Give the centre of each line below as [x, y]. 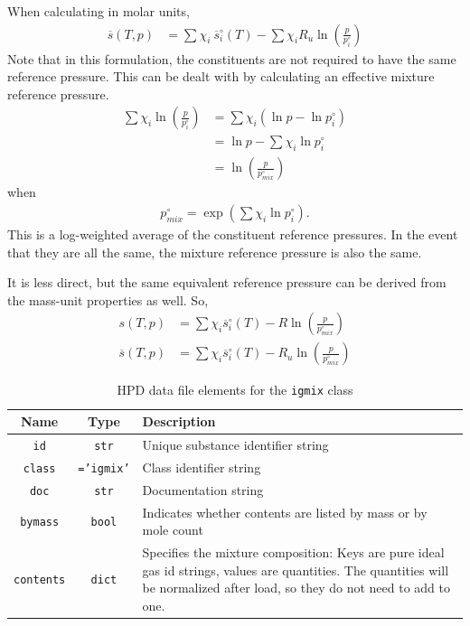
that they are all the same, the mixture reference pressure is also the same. [215, 252]
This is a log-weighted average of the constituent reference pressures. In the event [233, 234]
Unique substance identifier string [235, 444]
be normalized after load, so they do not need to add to [296, 588]
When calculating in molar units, [99, 11]
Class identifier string [202, 467]
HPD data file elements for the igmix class [235, 390]
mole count [173, 530]
